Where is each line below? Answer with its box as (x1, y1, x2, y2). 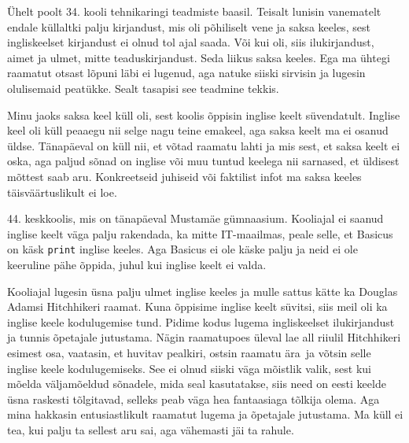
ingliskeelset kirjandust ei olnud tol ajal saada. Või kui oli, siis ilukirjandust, (7, 34, 374, 50)
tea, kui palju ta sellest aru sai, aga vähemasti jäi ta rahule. (7, 421, 294, 437)
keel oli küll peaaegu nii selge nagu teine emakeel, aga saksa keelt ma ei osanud (7, 122, 389, 138)
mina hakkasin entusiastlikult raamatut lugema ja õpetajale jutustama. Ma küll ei (7, 406, 403, 423)
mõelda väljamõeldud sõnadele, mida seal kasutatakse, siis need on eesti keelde (7, 375, 386, 392)
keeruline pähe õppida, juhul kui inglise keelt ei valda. (7, 256, 267, 272)
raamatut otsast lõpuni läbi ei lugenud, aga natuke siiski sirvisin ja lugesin (7, 65, 366, 81)
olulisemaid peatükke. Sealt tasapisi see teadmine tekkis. (7, 79, 279, 96)
